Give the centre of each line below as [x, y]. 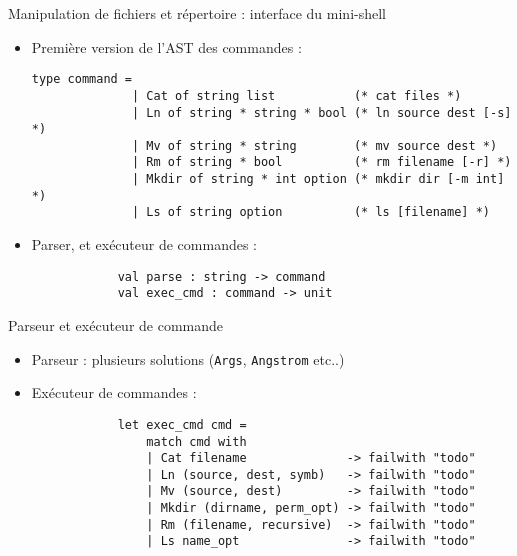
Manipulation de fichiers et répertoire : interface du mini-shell [197, 13]
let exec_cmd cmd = [182, 424]
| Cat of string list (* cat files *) [297, 95]
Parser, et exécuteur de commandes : [144, 244]
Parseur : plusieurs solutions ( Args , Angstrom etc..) [188, 358]
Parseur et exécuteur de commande [116, 325]
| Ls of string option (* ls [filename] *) [311, 212]
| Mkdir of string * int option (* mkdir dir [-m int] [318, 179]
